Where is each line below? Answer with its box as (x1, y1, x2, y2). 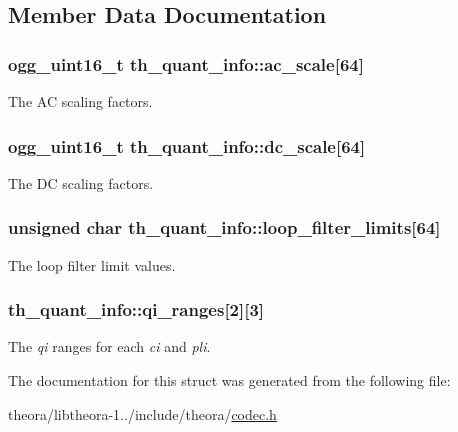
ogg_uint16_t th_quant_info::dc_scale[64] (8, 133, 366, 158)
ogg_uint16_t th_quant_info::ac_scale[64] (8, 51, 364, 76)
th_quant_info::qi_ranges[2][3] (8, 297, 265, 322)
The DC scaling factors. (8, 172, 154, 193)
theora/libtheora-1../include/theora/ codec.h (8, 403, 277, 424)
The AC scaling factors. (8, 91, 153, 111)
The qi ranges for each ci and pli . (8, 336, 211, 357)
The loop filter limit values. (8, 254, 176, 275)
